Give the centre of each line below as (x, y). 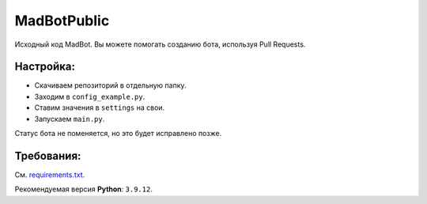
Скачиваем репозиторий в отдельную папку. (110, 85)
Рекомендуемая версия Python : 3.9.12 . (84, 189)
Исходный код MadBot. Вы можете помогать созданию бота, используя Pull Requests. (160, 44)
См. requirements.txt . (50, 175)
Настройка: (45, 67)
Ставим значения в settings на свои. (100, 108)
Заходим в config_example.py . (90, 96)
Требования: (48, 155)
